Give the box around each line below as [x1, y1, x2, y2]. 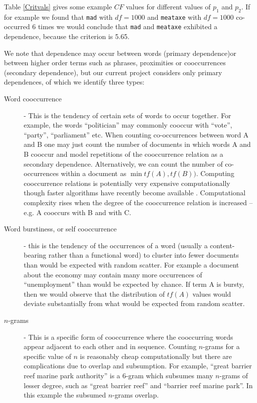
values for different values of [126, 1, 211, 11]
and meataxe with [147, 11, 202, 22]
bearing [24, 250, 46, 260]
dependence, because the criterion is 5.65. [4, 31, 129, 42]
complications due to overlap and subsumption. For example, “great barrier [24, 360, 252, 371]
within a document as [61, 168, 127, 179]
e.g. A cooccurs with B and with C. [24, 207, 131, 217]
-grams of [219, 370, 248, 380]
